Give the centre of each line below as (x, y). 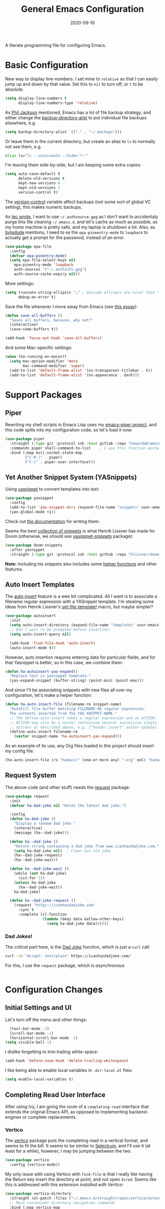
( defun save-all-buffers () (34, 316)
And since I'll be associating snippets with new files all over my (69, 690)
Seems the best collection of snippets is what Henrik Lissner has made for (80, 531)
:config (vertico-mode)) (35, 1165)
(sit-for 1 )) (31, 878)
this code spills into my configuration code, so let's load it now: (69, 430)
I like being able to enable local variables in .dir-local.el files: (69, 1070)
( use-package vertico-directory (38, 1193)
